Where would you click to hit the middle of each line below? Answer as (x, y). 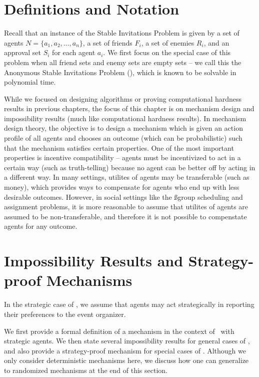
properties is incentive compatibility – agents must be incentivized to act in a (122, 157)
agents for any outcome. (41, 226)
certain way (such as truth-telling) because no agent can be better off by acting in (130, 167)
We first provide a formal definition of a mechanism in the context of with (119, 331)
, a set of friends (107, 42)
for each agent (74, 52)
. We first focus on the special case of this (167, 52)
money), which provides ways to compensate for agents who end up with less (122, 187)
